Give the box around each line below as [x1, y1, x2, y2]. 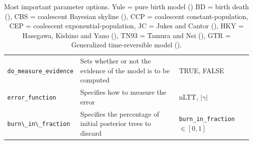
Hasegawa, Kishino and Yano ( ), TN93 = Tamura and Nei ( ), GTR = [22, 30, 231, 40]
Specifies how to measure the [80, 87, 166, 97]
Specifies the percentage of [80, 108, 159, 119]
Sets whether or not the [80, 56, 151, 66]
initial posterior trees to [80, 118, 151, 128]
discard [80, 127, 102, 138]
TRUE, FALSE [179, 65, 224, 75]
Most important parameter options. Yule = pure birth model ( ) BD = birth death [4, 1, 249, 11]
